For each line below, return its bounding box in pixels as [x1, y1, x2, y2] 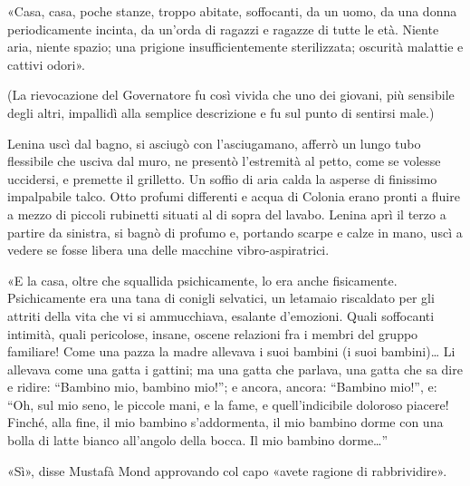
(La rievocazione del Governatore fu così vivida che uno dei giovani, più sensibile [7, 85, 455, 104]
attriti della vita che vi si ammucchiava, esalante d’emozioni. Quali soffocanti [7, 306, 435, 325]
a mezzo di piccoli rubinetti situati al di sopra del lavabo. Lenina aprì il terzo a [7, 204, 446, 223]
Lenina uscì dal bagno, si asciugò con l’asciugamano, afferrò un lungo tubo [7, 133, 421, 152]
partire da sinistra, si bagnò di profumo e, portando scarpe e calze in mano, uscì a [7, 222, 463, 241]
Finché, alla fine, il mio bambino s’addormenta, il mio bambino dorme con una [7, 413, 444, 432]
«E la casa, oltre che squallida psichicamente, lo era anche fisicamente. [7, 270, 398, 289]
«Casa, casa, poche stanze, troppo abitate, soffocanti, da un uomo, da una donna [7, 2, 457, 20]
